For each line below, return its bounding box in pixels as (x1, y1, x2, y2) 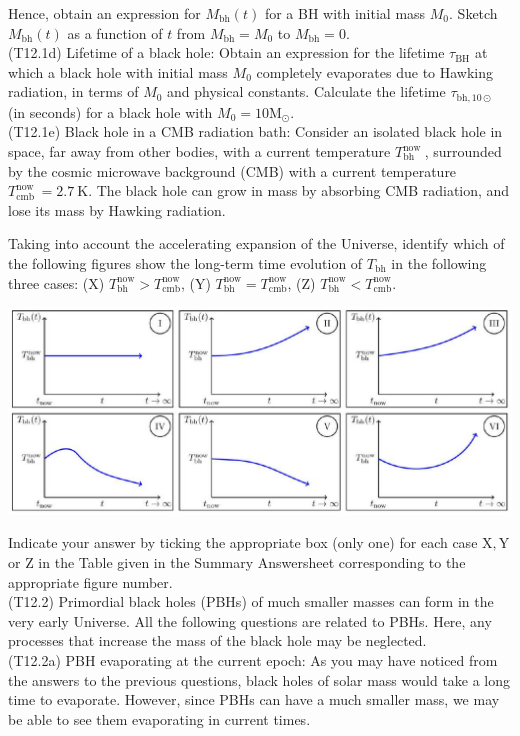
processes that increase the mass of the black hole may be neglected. (8, 630, 427, 651)
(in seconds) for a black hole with (8, 101, 213, 122)
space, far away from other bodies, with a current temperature (8, 141, 391, 162)
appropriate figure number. (8, 571, 173, 592)
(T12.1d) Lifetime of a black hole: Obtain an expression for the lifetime (8, 42, 445, 63)
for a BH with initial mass (264, 3, 426, 23)
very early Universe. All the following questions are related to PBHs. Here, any (8, 610, 492, 631)
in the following (391, 252, 487, 273)
